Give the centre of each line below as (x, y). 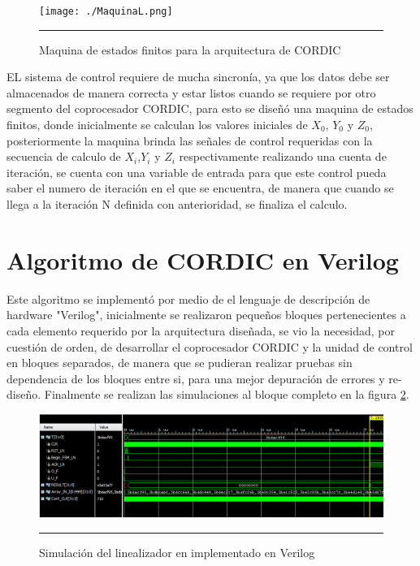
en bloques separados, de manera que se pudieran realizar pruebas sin (180, 363)
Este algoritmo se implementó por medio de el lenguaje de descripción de (188, 298)
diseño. (24, 394)
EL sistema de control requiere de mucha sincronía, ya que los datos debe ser (198, 77)
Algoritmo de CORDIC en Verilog (203, 259)
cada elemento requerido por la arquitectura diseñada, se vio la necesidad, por (201, 330)
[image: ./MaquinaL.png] (106, 11)
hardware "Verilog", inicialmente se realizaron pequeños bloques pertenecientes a (206, 315)
